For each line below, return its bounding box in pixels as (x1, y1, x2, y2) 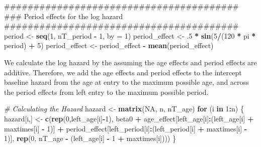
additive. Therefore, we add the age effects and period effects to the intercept (4, 67, 242, 77)
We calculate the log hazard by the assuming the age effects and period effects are (4, 57, 257, 67)
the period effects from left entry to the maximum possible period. (4, 86, 209, 97)
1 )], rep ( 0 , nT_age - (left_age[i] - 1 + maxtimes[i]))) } (4, 133, 176, 143)
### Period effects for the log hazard (4, 11, 123, 21)
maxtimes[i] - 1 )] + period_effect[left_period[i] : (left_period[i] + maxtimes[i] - (4, 123, 247, 133)
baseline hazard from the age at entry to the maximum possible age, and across (4, 77, 249, 87)
